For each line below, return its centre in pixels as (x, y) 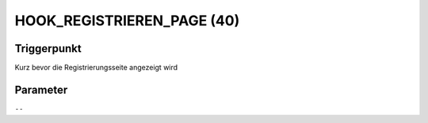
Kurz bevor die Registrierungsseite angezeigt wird (96, 68)
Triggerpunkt (48, 48)
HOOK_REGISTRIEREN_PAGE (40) (127, 20)
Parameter (41, 89)
